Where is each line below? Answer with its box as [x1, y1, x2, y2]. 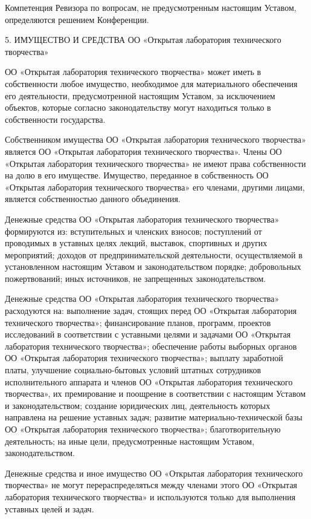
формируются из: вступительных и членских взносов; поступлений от [5, 224, 262, 237]
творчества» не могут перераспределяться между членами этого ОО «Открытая [5, 478, 298, 491]
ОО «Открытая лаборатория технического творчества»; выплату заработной [5, 351, 283, 364]
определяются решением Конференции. [5, 13, 149, 25]
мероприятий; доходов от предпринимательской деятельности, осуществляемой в [5, 248, 303, 261]
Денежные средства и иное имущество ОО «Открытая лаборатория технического [5, 466, 303, 479]
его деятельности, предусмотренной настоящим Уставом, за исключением [5, 89, 275, 102]
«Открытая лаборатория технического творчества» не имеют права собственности [5, 157, 306, 169]
